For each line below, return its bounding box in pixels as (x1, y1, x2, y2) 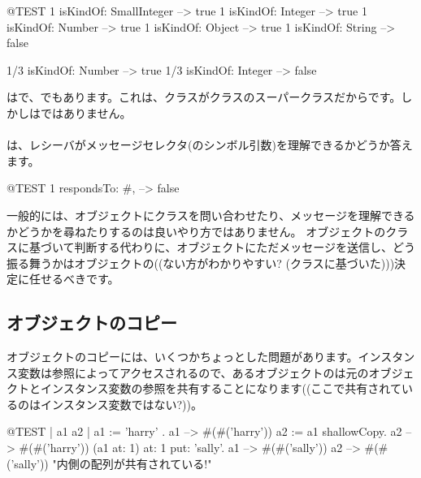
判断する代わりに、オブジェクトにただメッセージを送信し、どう (74, 239, 415, 256)
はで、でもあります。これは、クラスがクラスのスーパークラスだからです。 (7, 88, 401, 106)
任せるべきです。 (28, 270, 119, 287)
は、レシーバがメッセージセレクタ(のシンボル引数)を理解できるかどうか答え (7, 136, 413, 153)
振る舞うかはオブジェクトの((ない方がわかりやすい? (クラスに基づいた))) (7, 254, 395, 271)
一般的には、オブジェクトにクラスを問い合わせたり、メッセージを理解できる (7, 206, 415, 223)
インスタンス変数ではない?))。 (40, 395, 202, 412)
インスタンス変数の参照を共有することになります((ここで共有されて (40, 380, 401, 397)
